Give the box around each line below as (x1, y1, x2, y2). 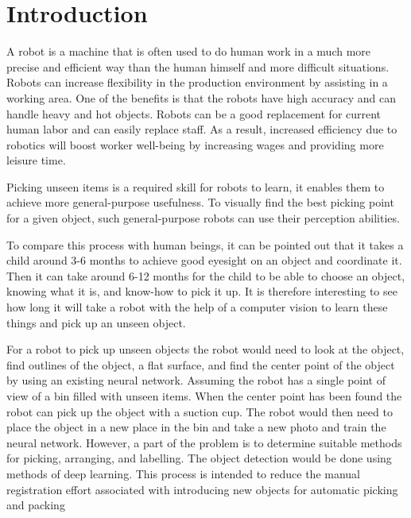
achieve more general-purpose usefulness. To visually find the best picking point (6, 194, 394, 211)
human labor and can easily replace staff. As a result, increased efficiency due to (6, 121, 397, 137)
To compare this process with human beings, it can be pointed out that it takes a (6, 236, 404, 253)
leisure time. (6, 152, 66, 168)
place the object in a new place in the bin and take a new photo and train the (6, 419, 386, 435)
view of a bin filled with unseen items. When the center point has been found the (6, 388, 402, 404)
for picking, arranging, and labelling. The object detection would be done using (6, 450, 392, 466)
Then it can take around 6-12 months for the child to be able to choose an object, (6, 267, 405, 284)
